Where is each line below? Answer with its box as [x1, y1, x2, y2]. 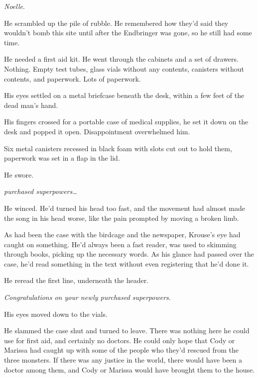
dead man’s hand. [4, 99, 58, 110]
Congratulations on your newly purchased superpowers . [4, 292, 171, 302]
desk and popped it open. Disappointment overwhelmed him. [4, 126, 190, 136]
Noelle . [4, 1, 25, 11]
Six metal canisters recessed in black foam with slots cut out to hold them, [4, 143, 232, 153]
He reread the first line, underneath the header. [4, 275, 149, 285]
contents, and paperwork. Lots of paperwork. [4, 73, 141, 84]
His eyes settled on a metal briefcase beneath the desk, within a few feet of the [4, 90, 245, 100]
